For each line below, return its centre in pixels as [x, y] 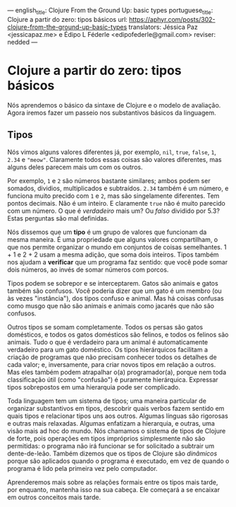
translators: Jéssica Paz [163, 27]
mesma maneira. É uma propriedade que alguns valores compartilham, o [113, 239]
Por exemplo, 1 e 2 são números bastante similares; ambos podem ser [109, 180]
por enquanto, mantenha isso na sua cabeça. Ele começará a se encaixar [114, 489]
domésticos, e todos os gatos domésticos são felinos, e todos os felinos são [118, 334]
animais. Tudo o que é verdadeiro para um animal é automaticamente [108, 342]
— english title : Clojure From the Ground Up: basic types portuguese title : [110, 11]
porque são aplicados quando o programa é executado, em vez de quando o [118, 461]
